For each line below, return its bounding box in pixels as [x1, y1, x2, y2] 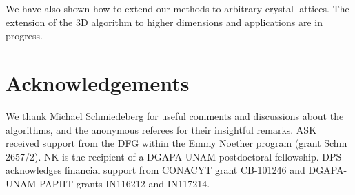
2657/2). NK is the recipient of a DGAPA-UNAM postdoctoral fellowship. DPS [6, 149, 342, 163]
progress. [6, 28, 43, 43]
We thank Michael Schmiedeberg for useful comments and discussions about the [6, 108, 344, 123]
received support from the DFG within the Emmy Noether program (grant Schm [6, 136, 347, 150]
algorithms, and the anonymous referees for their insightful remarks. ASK [6, 122, 317, 136]
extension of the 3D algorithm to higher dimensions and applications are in [6, 14, 323, 29]
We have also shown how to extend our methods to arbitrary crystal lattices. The [6, 1, 349, 15]
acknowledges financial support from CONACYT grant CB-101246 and [6, 163, 305, 177]
